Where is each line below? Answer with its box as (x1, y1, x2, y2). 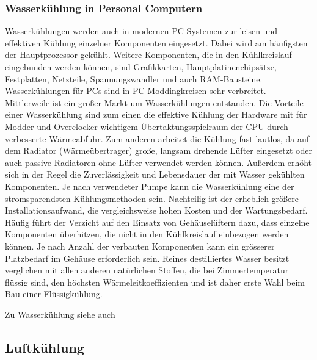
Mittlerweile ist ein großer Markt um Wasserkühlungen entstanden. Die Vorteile (5, 96, 304, 109)
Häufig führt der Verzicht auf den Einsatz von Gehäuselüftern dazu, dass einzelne (5, 215, 310, 228)
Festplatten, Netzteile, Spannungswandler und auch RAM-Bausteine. (5, 72, 263, 85)
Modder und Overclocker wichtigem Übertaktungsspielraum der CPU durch (5, 120, 288, 132)
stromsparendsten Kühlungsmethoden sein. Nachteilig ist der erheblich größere (5, 192, 299, 204)
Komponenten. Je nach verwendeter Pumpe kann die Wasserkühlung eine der (5, 179, 294, 192)
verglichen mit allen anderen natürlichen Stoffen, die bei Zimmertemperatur (5, 264, 289, 276)
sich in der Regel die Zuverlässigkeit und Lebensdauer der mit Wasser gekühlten (5, 168, 305, 181)
